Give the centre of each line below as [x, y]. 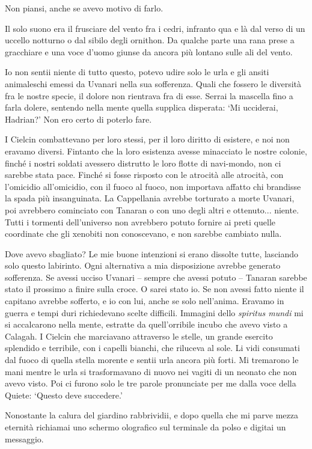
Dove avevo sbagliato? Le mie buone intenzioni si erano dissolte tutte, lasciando [152, 253]
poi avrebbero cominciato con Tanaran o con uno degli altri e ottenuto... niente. [152, 209]
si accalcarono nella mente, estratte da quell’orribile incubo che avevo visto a [146, 324]
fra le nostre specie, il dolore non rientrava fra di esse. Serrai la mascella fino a [149, 95]
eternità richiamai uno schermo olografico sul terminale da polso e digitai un [145, 427]
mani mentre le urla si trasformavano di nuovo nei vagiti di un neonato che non [151, 371]
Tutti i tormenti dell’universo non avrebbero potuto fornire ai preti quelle [140, 221]
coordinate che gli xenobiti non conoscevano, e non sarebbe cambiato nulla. [143, 234]
